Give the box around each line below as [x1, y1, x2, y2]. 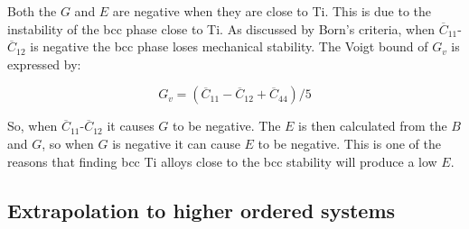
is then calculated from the [298, 116, 447, 135]
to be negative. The [173, 116, 281, 135]
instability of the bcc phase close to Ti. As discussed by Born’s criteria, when [7, 19, 436, 38]
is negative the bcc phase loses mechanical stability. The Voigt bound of [30, 37, 428, 56]
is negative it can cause [112, 133, 240, 152]
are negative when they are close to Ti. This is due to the [112, 2, 432, 20]
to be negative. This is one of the [258, 133, 441, 152]
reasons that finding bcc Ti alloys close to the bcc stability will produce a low [7, 151, 437, 170]
